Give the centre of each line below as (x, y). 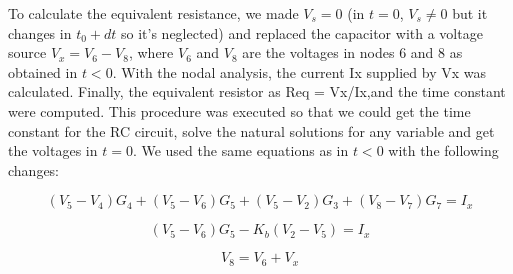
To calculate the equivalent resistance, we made (153, 13)
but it (470, 13)
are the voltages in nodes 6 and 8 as (352, 52)
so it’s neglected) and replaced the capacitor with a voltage (302, 32)
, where (151, 52)
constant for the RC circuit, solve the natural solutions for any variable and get (251, 130)
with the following (443, 150)
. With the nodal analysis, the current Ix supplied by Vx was (299, 71)
